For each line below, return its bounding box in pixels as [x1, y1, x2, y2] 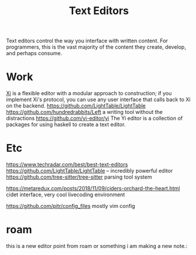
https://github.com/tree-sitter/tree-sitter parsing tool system [6, 173, 152, 180]
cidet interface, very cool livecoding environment [6, 191, 125, 198]
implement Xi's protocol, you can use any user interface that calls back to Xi [6, 96, 191, 103]
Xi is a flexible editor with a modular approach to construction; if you [6, 90, 172, 97]
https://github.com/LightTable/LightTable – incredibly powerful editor [6, 167, 173, 175]
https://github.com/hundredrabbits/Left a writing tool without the [6, 109, 163, 116]
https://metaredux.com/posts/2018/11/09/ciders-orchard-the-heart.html [6, 185, 181, 192]
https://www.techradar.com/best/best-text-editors [6, 161, 128, 168]
